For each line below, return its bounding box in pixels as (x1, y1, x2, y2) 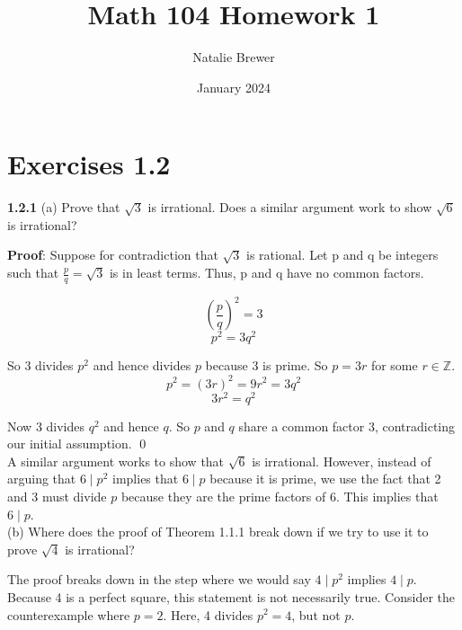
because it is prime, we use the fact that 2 (209, 469, 441, 488)
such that (7, 263, 59, 282)
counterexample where (7, 605, 130, 624)
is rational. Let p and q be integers (246, 245, 439, 264)
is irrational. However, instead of (252, 451, 431, 470)
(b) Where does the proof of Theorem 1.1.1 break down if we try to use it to (7, 522, 429, 541)
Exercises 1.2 (7, 146, 171, 182)
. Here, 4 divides (163, 605, 253, 624)
